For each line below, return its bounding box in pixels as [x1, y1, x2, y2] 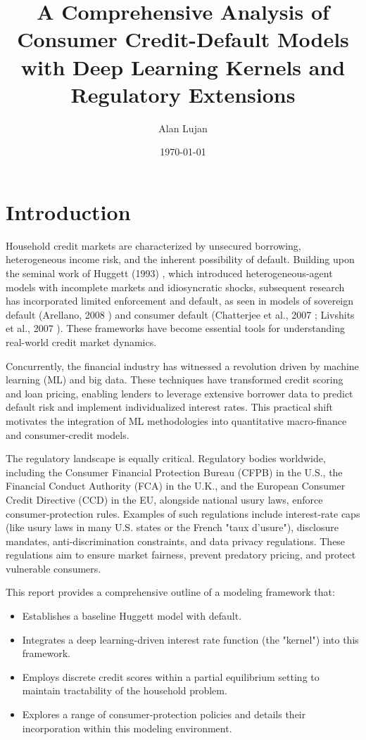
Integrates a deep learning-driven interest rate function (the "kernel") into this [22, 632, 359, 646]
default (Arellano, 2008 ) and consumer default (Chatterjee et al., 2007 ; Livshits [6, 307, 355, 321]
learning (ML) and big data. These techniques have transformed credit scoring [6, 372, 343, 387]
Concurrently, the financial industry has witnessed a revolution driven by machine [6, 358, 359, 373]
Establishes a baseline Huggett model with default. [22, 608, 242, 623]
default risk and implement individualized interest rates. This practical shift [6, 400, 333, 414]
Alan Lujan [158, 120, 208, 135]
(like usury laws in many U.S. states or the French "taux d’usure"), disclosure [6, 520, 339, 535]
